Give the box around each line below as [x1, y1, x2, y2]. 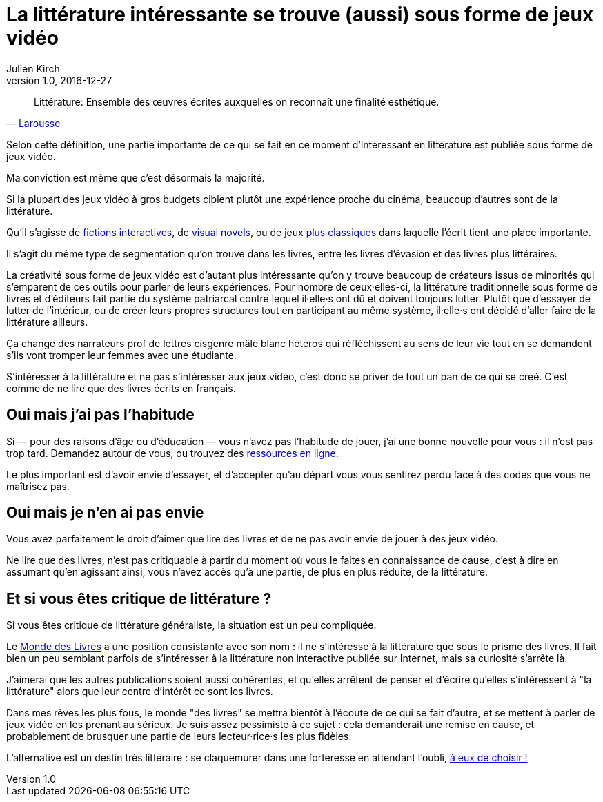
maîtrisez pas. [6, 480, 70, 492]
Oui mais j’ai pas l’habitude [6, 406, 195, 424]
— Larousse [6, 117, 61, 129]
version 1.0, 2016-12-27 [6, 74, 112, 86]
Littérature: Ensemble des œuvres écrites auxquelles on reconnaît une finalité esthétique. [34, 95, 439, 108]
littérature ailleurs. [6, 315, 88, 328]
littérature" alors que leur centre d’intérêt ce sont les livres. [6, 685, 273, 698]
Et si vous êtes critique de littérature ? [6, 589, 271, 607]
